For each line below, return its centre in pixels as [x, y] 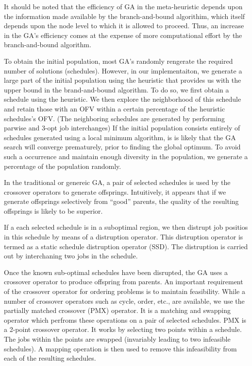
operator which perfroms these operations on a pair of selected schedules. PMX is [125, 320]
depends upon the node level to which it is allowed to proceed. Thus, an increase [124, 26]
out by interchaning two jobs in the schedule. [71, 256]
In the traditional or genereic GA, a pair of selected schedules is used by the [117, 182]
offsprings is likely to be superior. [53, 210]
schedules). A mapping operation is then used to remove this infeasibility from [120, 348]
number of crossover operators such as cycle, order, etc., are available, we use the [124, 301]
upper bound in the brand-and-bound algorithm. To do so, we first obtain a [117, 89]
